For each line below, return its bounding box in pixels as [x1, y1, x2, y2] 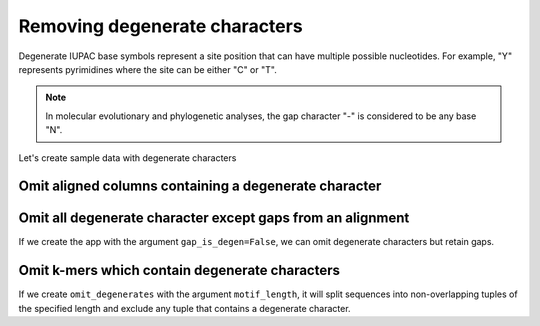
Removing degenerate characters [18, 15, 304, 37]
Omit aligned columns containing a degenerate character [18, 178, 382, 195]
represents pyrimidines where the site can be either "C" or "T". [18, 63, 277, 75]
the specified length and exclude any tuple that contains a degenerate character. [18, 302, 351, 314]
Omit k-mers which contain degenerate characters [18, 262, 340, 279]
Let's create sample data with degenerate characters [18, 151, 237, 164]
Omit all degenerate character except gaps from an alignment [18, 210, 410, 227]
